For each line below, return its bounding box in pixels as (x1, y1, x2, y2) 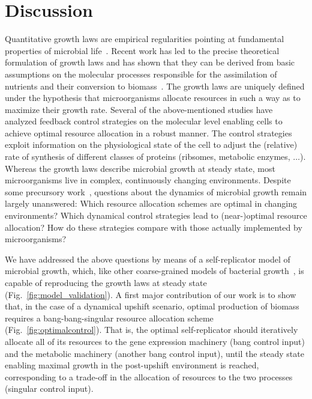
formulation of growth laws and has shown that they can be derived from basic (5, 56, 295, 69)
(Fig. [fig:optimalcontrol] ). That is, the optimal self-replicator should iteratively (5, 323, 298, 336)
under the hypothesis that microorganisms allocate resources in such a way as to (5, 91, 301, 104)
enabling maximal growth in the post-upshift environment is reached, (5, 359, 259, 371)
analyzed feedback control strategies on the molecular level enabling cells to (5, 115, 283, 127)
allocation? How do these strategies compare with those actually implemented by (5, 221, 302, 233)
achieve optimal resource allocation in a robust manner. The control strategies (5, 126, 292, 139)
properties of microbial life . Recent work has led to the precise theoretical (5, 44, 280, 56)
